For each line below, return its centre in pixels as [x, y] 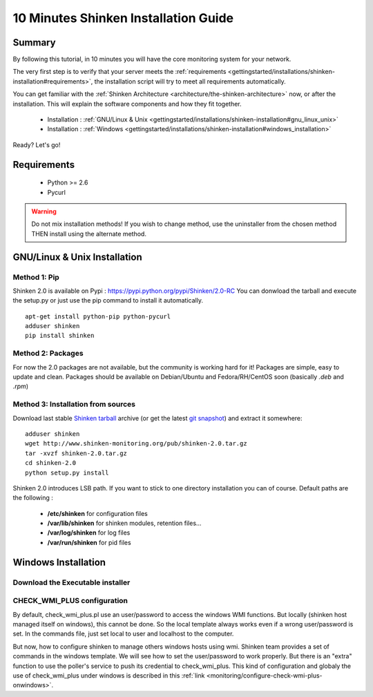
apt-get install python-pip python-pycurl [98, 316]
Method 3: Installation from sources [74, 404]
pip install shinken [60, 336]
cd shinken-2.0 [51, 463]
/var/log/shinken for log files [89, 533]
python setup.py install [67, 472]
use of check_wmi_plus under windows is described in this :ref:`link [109, 675]
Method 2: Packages [48, 354]
